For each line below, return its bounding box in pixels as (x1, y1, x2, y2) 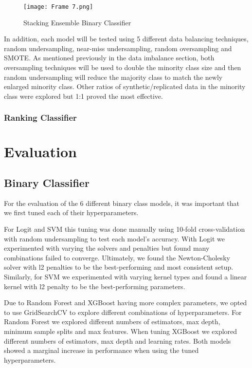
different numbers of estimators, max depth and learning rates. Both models (4, 335, 231, 346)
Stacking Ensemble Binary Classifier (23, 17, 131, 27)
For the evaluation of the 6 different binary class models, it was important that (4, 198, 240, 208)
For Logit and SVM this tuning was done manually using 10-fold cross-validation (4, 224, 245, 234)
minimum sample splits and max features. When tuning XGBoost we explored (4, 326, 237, 336)
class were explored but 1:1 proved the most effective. (4, 91, 163, 101)
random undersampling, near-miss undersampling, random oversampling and (4, 43, 232, 53)
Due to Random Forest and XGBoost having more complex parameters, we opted (4, 297, 247, 308)
